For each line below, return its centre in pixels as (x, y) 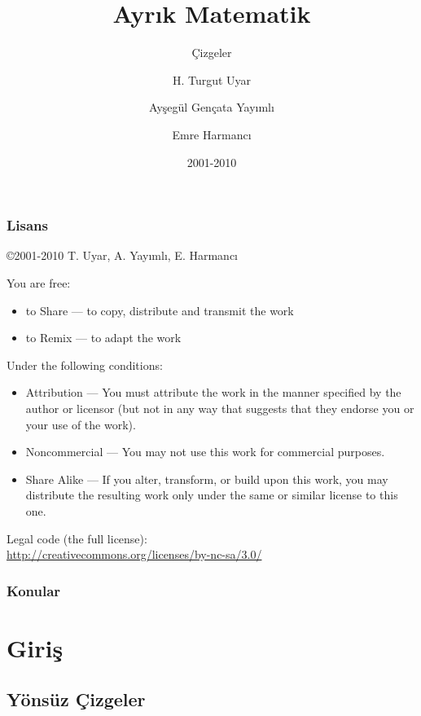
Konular (34, 590)
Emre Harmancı (212, 134)
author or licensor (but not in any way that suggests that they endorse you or (220, 408)
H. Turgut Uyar (212, 79)
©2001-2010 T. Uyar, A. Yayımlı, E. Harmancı (123, 255)
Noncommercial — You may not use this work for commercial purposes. (205, 452)
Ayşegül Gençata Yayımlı (212, 107)
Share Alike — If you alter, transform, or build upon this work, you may (207, 479)
